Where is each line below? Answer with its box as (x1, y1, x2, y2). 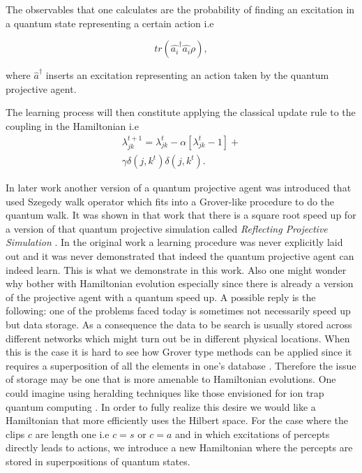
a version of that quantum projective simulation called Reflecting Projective (6, 221, 328, 235)
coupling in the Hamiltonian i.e (6, 118, 139, 133)
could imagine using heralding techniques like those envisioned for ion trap (6, 385, 324, 400)
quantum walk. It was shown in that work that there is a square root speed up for (6, 208, 356, 222)
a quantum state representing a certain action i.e (6, 15, 214, 30)
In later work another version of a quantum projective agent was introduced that (6, 180, 352, 195)
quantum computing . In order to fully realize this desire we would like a (6, 399, 316, 414)
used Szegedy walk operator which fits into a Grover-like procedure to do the (6, 194, 335, 208)
